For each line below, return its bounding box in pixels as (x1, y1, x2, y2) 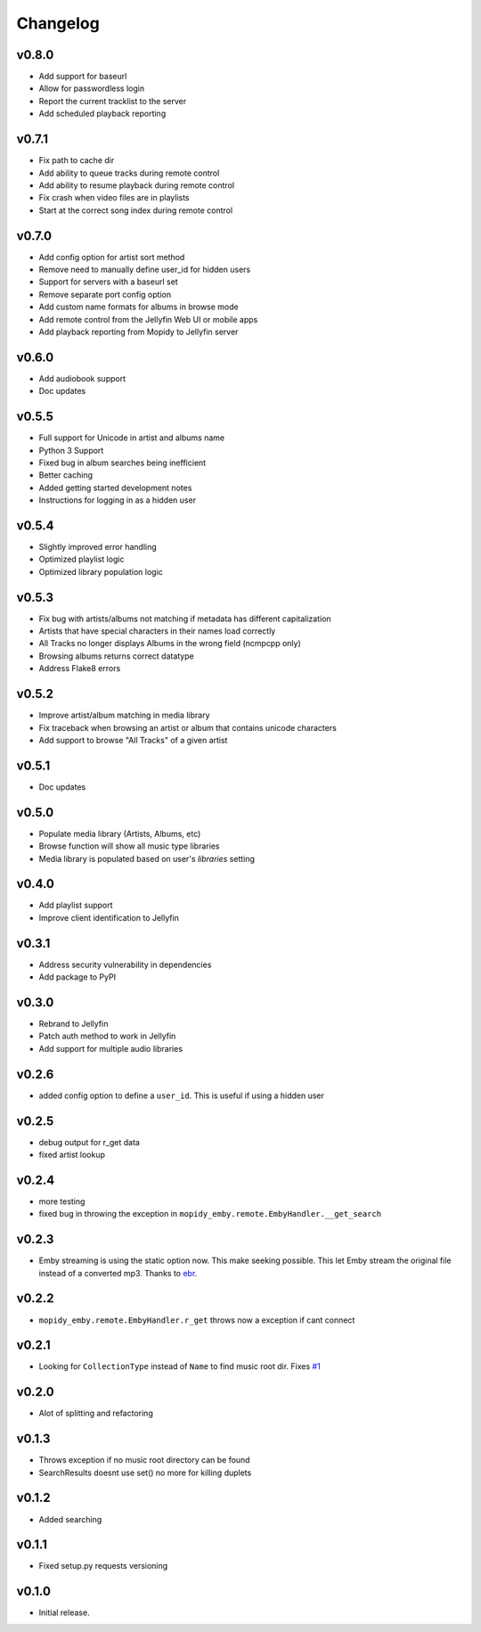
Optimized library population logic (38, 566, 164, 577)
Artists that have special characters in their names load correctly (38, 626, 276, 636)
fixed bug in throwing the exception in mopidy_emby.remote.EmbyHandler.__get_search (38, 1209, 382, 1219)
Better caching (38, 470, 94, 480)
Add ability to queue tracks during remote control (38, 168, 220, 178)
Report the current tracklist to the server (38, 95, 187, 106)
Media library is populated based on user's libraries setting (38, 853, 256, 864)
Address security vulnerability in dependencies (38, 959, 212, 970)
